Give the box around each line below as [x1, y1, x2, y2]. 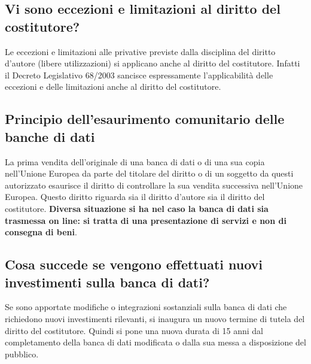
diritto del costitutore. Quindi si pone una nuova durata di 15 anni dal [5, 324, 264, 336]
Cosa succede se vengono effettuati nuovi [5, 255, 263, 274]
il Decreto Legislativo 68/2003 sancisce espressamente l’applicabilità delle [5, 68, 273, 81]
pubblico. [5, 347, 39, 360]
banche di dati [5, 127, 95, 145]
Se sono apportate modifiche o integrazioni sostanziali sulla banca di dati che [5, 301, 287, 313]
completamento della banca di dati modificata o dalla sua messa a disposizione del [5, 336, 306, 348]
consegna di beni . [5, 226, 77, 238]
